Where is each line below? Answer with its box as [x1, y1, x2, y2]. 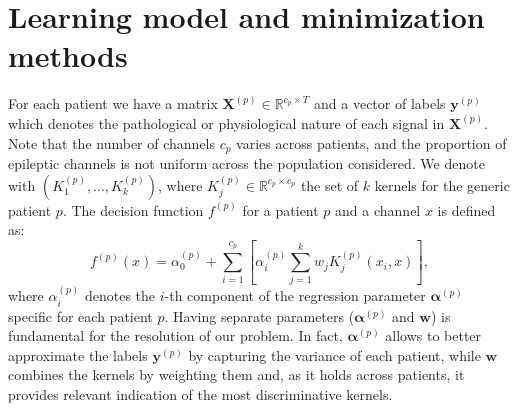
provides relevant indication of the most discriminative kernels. [8, 384, 393, 404]
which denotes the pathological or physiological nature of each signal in [8, 112, 445, 133]
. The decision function [62, 199, 204, 220]
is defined [437, 199, 496, 220]
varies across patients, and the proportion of [236, 132, 507, 153]
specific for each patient [8, 305, 153, 326]
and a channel [335, 199, 421, 220]
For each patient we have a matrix [8, 93, 218, 114]
